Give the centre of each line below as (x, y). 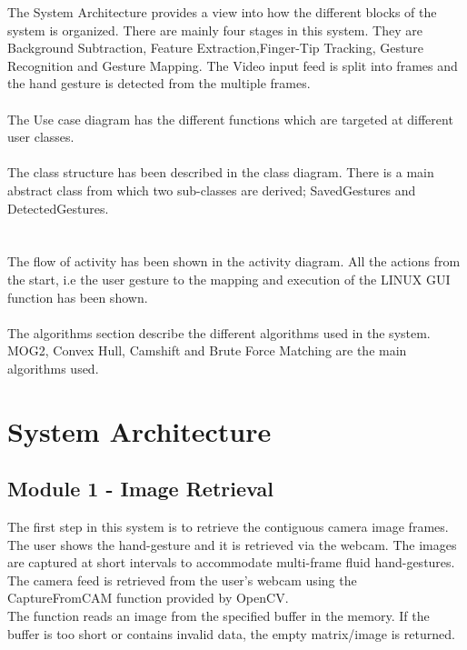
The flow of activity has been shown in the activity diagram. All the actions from (234, 261)
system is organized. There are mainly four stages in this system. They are (215, 30)
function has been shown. (78, 297)
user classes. (41, 137)
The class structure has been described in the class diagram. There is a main (221, 172)
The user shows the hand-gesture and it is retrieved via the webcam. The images (232, 544)
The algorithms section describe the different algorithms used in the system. (219, 332)
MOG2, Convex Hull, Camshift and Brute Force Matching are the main (207, 350)
